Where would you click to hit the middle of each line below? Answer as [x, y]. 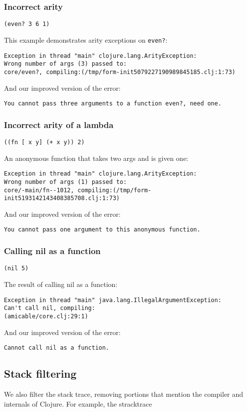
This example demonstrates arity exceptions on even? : [86, 39]
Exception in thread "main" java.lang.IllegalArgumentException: [113, 300]
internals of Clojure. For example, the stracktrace [78, 403]
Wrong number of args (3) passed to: [65, 64]
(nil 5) [16, 269]
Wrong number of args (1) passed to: [65, 182]
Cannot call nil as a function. [57, 348]
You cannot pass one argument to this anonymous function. [102, 230]
